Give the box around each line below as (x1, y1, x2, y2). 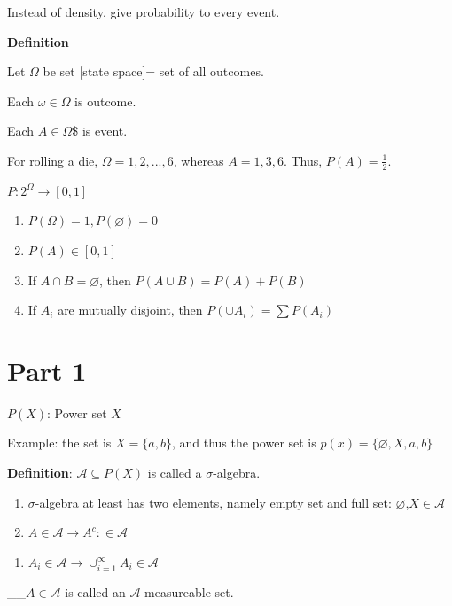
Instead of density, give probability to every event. (7, 3, 280, 20)
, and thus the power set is (171, 433, 316, 452)
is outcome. (74, 91, 136, 110)
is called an (65, 582, 126, 601)
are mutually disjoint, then (58, 300, 203, 319)
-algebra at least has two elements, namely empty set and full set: (35, 493, 392, 511)
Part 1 (7, 352, 87, 388)
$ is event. (72, 121, 128, 140)
